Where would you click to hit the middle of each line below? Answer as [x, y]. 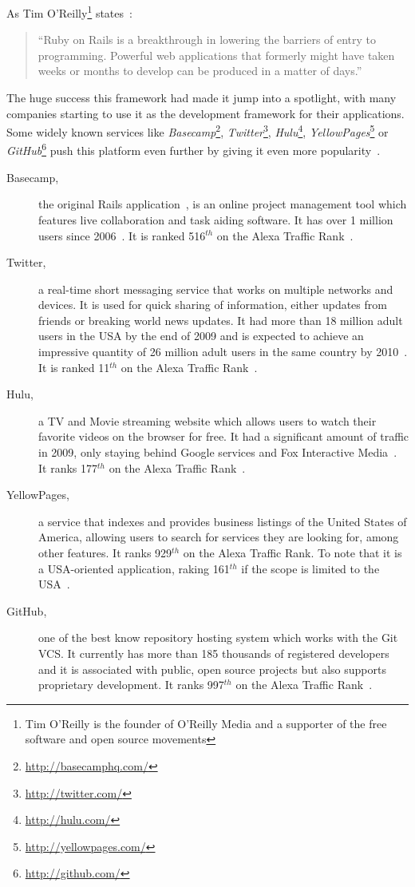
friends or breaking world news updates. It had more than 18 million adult [221, 320]
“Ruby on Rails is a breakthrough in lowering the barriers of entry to [207, 40]
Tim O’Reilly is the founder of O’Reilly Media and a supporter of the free [206, 723]
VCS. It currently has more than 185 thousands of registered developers [214, 653]
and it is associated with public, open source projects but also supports [212, 669]
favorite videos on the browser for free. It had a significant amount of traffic [224, 436]
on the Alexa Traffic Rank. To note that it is [292, 552]
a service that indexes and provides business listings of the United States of [223, 521]
